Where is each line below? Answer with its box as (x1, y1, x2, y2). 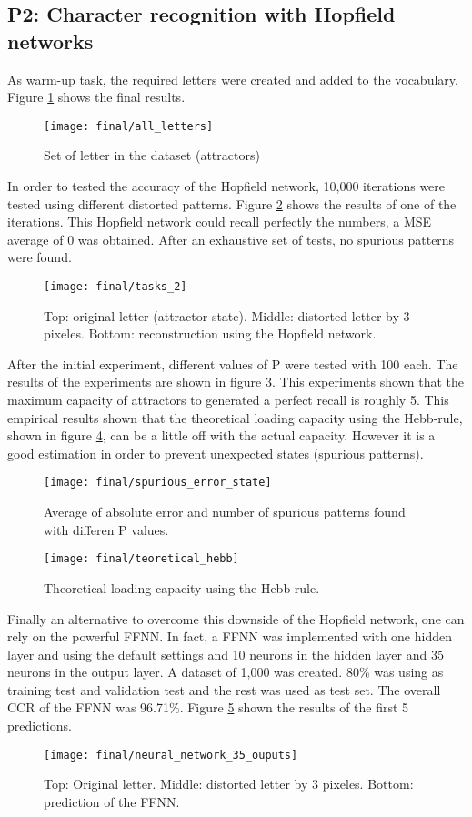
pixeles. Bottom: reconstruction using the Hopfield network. (44, 324, 377, 343)
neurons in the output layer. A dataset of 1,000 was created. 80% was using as (7, 662, 444, 681)
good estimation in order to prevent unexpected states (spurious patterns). (7, 443, 424, 462)
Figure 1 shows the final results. (7, 87, 186, 106)
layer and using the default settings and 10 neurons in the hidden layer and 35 (7, 644, 444, 663)
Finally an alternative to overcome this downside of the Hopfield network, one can (7, 609, 465, 628)
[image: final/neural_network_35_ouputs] (44, 748, 298, 762)
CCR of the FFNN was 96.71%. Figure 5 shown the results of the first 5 (7, 698, 409, 717)
